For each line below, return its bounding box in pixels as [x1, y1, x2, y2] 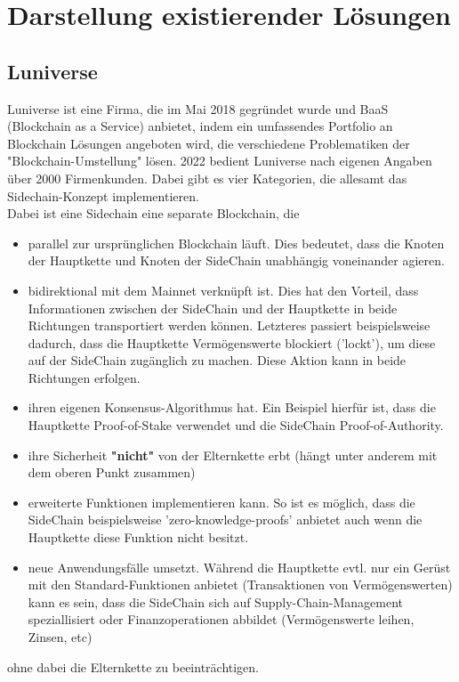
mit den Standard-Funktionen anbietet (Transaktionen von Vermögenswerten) [28, 575, 453, 594]
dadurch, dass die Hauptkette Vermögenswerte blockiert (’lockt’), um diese [28, 333, 436, 352]
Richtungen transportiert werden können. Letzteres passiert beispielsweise [28, 316, 431, 335]
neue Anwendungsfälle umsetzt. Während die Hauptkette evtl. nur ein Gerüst [28, 557, 451, 576]
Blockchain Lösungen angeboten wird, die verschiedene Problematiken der [7, 134, 410, 152]
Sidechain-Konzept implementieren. [7, 186, 199, 205]
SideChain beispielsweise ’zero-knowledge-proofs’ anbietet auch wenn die [28, 510, 423, 529]
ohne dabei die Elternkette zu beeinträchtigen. [7, 657, 260, 676]
